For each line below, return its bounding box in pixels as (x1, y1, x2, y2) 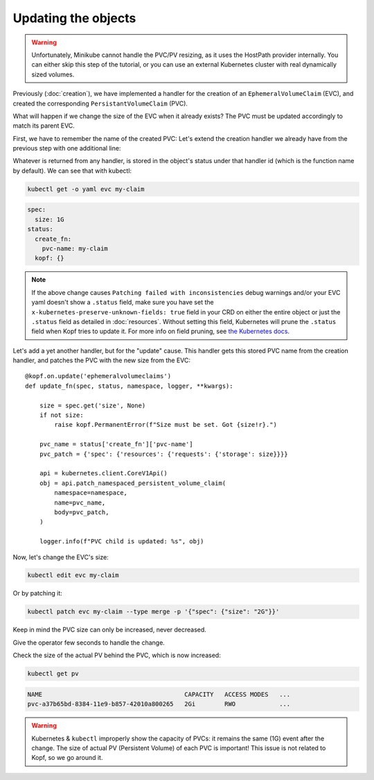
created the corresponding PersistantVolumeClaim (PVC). (12, 99, 188, 108)
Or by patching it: (12, 589, 62, 597)
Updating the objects (12, 10, 136, 26)
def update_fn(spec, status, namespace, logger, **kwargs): (25, 382, 233, 390)
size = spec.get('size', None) (39, 401, 146, 409)
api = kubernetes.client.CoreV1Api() (39, 469, 168, 477)
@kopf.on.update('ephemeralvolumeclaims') (25, 372, 172, 380)
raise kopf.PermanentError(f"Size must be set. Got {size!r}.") (54, 421, 277, 429)
